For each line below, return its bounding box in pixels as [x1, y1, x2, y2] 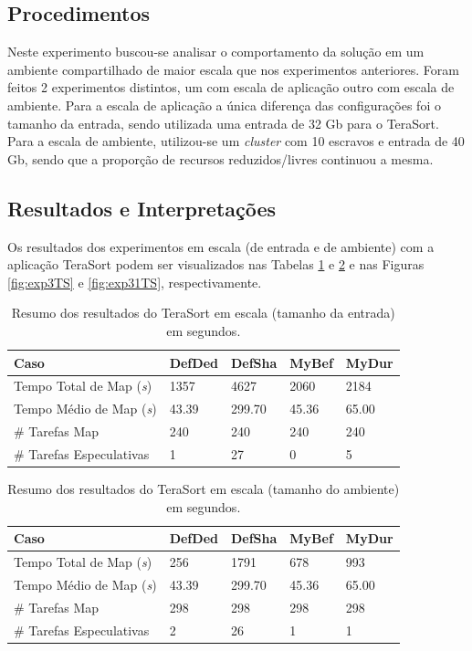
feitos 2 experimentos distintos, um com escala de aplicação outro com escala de [7, 78, 455, 97]
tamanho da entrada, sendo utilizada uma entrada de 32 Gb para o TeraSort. [7, 113, 439, 132]
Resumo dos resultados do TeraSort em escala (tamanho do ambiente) [7, 479, 400, 498]
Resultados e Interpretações [7, 194, 277, 222]
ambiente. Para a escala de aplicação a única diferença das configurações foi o [7, 95, 441, 114]
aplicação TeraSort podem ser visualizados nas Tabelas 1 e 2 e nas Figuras [7, 255, 425, 274]
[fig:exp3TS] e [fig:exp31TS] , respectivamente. [7, 272, 262, 291]
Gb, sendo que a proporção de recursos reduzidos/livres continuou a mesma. [7, 149, 434, 168]
